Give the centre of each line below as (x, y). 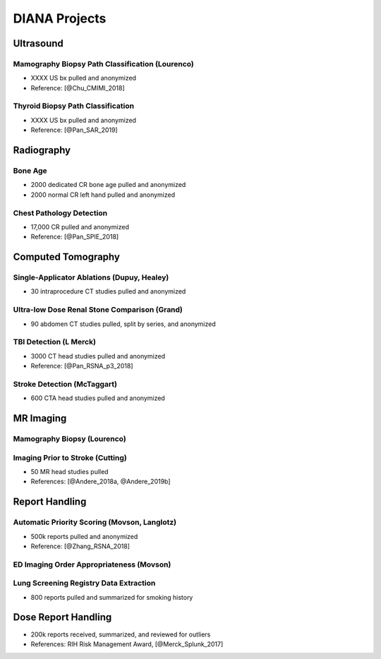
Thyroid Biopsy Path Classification (73, 106)
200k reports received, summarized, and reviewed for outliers (121, 634)
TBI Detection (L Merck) (55, 342)
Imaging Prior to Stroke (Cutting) (70, 457)
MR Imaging (40, 419)
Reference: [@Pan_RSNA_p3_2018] (82, 366)
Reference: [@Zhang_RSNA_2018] (80, 546)
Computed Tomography (66, 257)
